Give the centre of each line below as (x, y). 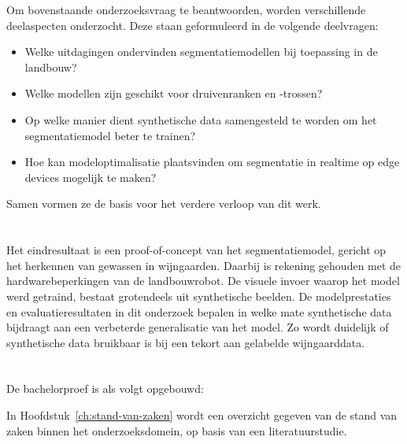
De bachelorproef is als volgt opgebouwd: (105, 388)
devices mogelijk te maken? (91, 177)
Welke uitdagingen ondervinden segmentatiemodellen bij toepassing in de (201, 52)
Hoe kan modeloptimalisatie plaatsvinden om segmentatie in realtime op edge (212, 162)
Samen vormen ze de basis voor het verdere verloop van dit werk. (164, 203)
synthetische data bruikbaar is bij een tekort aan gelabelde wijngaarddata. (186, 342)
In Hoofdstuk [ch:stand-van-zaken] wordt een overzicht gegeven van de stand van (202, 415)
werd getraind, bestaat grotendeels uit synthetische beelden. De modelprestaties (199, 296)
